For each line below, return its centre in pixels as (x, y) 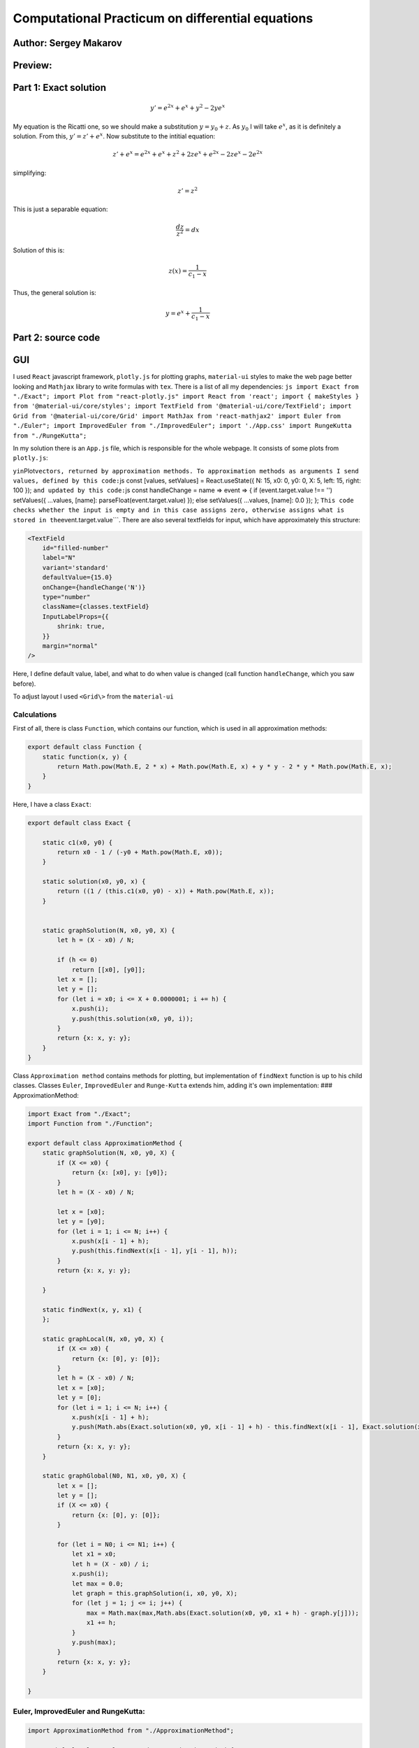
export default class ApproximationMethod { (105, 1144)
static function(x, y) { (85, 757)
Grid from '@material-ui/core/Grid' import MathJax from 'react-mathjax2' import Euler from (177, 416)
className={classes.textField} (96, 607)
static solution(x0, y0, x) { (94, 882)
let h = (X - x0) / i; (110, 1564)
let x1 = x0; (94, 1554)
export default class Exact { (79, 823)
